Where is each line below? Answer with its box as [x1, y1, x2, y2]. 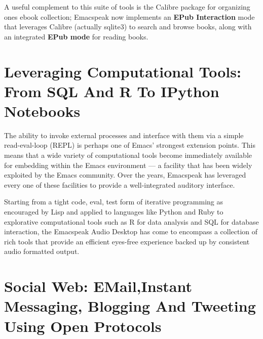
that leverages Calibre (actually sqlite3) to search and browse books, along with [4, 21, 252, 32]
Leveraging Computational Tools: [4, 61, 241, 81]
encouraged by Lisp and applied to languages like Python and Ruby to [4, 206, 223, 217]
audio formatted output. [4, 246, 80, 257]
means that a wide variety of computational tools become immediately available [4, 150, 252, 160]
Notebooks [4, 100, 81, 121]
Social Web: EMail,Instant [4, 276, 193, 296]
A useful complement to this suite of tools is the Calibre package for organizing [4, 2, 250, 12]
